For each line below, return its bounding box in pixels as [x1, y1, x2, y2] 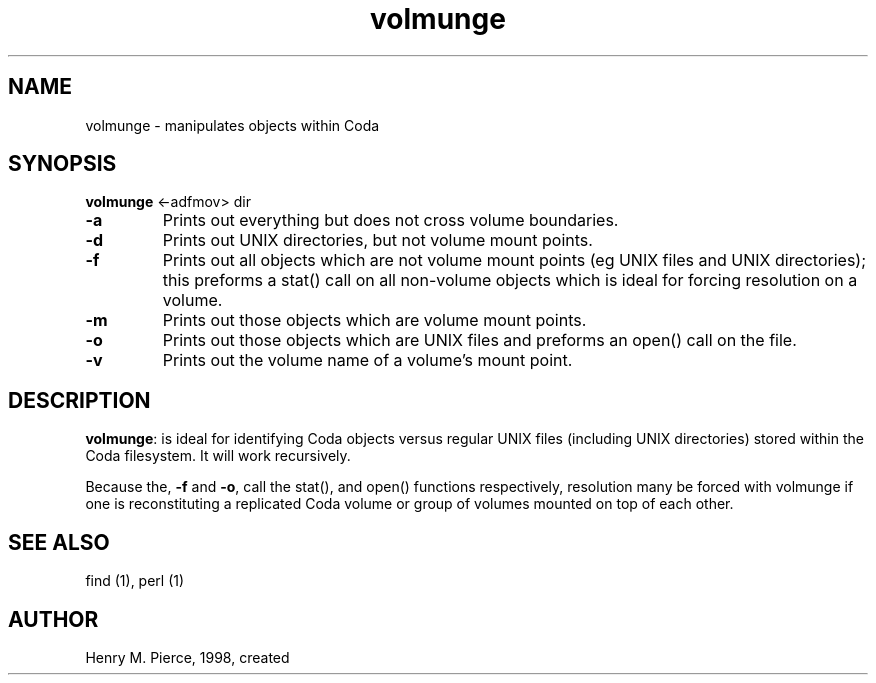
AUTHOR [8, 606, 99, 632]
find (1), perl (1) [85, 572, 185, 590]
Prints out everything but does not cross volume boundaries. [162, 210, 619, 231]
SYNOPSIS [8, 151, 117, 177]
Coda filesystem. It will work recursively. [85, 447, 351, 465]
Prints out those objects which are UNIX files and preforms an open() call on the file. [162, 330, 797, 351]
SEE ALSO [8, 529, 110, 555]
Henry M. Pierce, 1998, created [85, 648, 290, 666]
